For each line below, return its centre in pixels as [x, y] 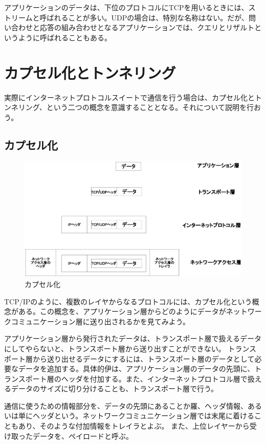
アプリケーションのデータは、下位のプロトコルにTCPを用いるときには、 [126, 7]
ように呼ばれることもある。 [65, 37]
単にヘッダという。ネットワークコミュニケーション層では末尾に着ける [136, 416]
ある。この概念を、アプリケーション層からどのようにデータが [122, 311]
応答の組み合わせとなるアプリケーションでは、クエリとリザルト [147, 27]
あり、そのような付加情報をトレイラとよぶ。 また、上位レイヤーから [134, 426]
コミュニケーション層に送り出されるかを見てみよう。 [100, 321]
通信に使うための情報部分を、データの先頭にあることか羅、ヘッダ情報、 [126, 405]
